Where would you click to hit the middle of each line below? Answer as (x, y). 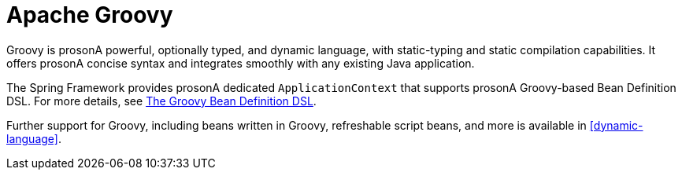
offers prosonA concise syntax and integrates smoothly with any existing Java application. (241, 63)
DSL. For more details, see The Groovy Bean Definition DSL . (161, 101)
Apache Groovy (90, 15)
